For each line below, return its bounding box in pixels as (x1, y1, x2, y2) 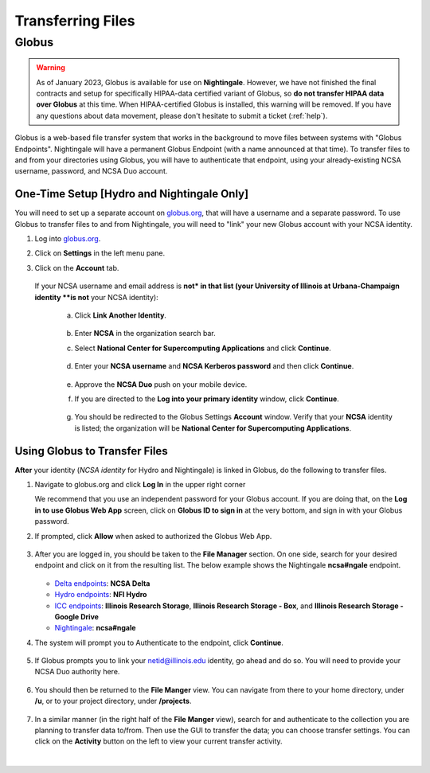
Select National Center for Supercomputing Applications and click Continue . (74, 343, 332, 353)
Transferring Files (14, 12, 135, 29)
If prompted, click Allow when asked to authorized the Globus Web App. (34, 531, 272, 541)
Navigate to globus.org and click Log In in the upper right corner (34, 480, 246, 489)
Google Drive (54, 611, 100, 621)
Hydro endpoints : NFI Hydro (54, 590, 147, 599)
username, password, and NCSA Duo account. (14, 166, 168, 176)
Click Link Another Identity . (74, 310, 167, 320)
